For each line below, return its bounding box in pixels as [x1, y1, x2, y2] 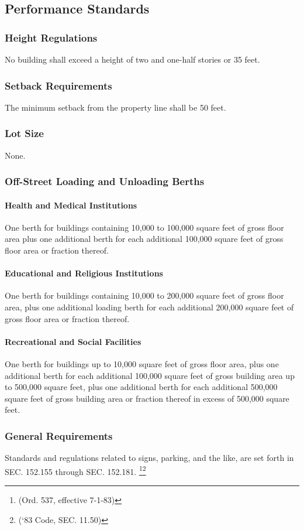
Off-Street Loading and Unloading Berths [5, 174, 205, 189]
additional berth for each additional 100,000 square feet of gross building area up [5, 369, 295, 381]
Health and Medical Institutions [5, 199, 137, 211]
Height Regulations [5, 30, 98, 45]
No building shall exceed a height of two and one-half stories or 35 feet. [5, 53, 260, 65]
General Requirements [5, 428, 113, 443]
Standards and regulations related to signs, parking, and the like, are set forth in [5, 452, 294, 464]
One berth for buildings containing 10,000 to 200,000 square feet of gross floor [5, 289, 284, 302]
